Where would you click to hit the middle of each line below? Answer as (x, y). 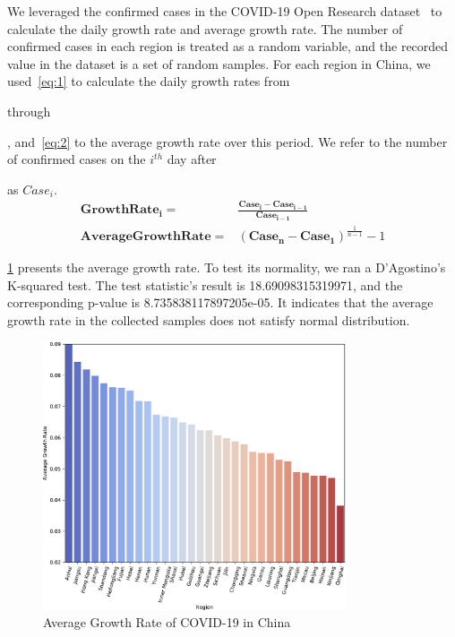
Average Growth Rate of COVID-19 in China (167, 622)
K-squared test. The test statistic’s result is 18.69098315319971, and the (205, 284)
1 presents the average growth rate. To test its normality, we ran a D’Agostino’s (227, 267)
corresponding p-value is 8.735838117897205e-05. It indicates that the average (220, 302)
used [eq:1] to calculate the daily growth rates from (149, 81)
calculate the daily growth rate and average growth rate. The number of (205, 28)
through (29, 111)
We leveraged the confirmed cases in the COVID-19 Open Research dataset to (225, 11)
